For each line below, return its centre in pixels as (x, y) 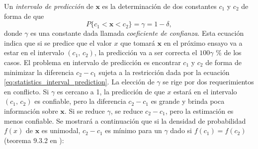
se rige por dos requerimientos (208, 82)
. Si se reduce (85, 111)
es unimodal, (61, 130)
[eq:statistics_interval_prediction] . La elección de (79, 82)
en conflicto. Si (27, 91)
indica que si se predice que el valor (58, 42)
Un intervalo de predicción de (49, 6)
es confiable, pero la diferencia (80, 101)
